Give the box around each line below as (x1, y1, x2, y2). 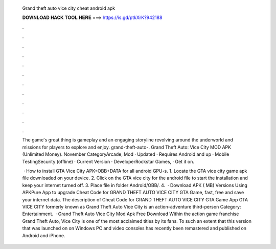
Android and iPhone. (22, 232, 65, 238)
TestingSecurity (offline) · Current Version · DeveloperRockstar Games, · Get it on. (22, 158, 194, 164)
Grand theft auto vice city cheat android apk (22, 5, 116, 11)
